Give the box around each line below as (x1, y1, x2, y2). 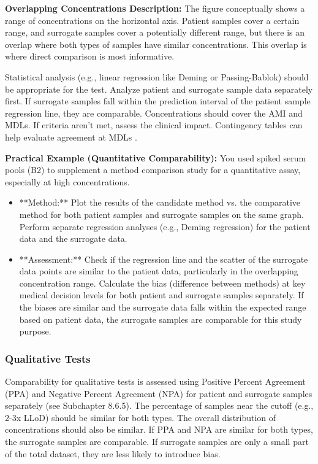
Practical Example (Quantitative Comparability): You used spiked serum (5, 151, 306, 164)
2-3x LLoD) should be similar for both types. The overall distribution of (5, 411, 276, 423)
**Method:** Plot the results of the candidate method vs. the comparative (19, 196, 301, 209)
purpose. (19, 325, 51, 338)
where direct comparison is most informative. (5, 50, 175, 63)
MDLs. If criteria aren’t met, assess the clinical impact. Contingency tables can (5, 118, 303, 131)
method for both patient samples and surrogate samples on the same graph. (19, 207, 304, 220)
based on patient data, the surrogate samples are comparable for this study (19, 312, 302, 325)
